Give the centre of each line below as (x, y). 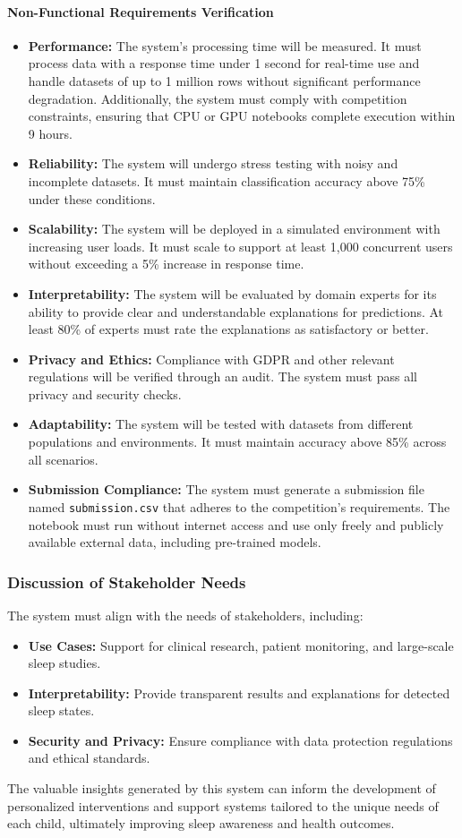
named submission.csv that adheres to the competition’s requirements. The (239, 506)
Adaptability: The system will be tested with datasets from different (221, 424)
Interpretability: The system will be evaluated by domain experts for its (232, 293)
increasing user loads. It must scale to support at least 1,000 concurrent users (240, 246)
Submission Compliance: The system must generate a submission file (226, 489)
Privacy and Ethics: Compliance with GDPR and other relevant (211, 359)
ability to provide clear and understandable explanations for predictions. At (236, 311)
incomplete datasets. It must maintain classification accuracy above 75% (227, 180)
